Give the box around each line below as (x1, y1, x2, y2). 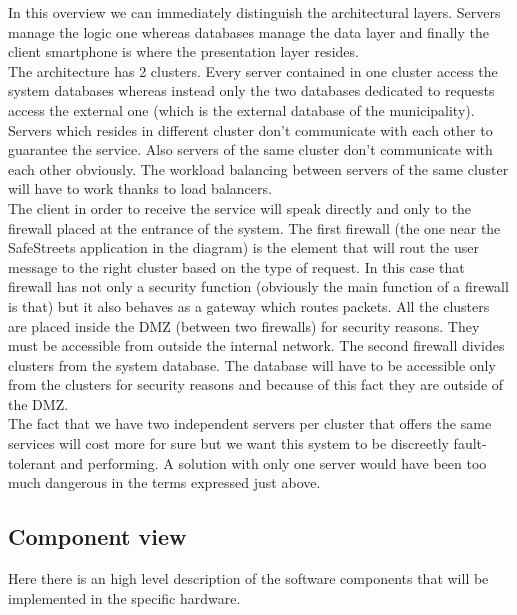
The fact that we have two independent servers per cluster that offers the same (8, 413, 492, 434)
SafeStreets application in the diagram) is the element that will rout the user (8, 237, 479, 258)
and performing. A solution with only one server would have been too (60, 452, 487, 473)
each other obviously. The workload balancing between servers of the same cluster (8, 158, 509, 179)
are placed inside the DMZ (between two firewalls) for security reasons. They (8, 315, 480, 336)
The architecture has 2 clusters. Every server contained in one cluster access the (8, 60, 498, 81)
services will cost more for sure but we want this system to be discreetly (8, 433, 449, 454)
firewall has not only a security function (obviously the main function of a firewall (8, 276, 509, 297)
